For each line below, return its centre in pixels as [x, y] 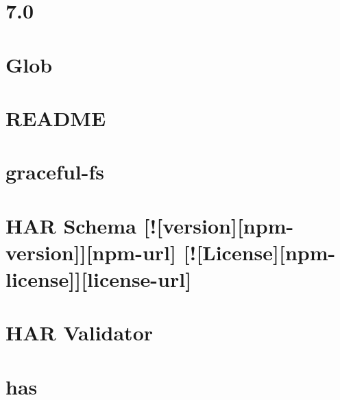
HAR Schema [71, 225]
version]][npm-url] [91, 252]
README [56, 117]
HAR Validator [80, 333]
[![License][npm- [259, 252]
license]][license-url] [99, 279]
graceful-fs [55, 172]
